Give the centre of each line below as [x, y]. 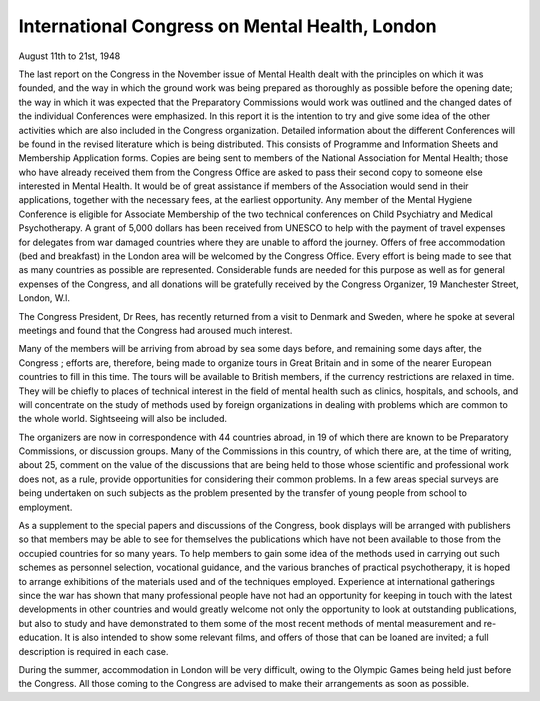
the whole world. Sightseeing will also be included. [123, 419]
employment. [45, 507]
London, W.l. [44, 298]
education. [40, 637]
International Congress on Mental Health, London [227, 26]
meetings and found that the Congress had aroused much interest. [155, 330]
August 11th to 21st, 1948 [69, 56]
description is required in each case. [93, 651]
